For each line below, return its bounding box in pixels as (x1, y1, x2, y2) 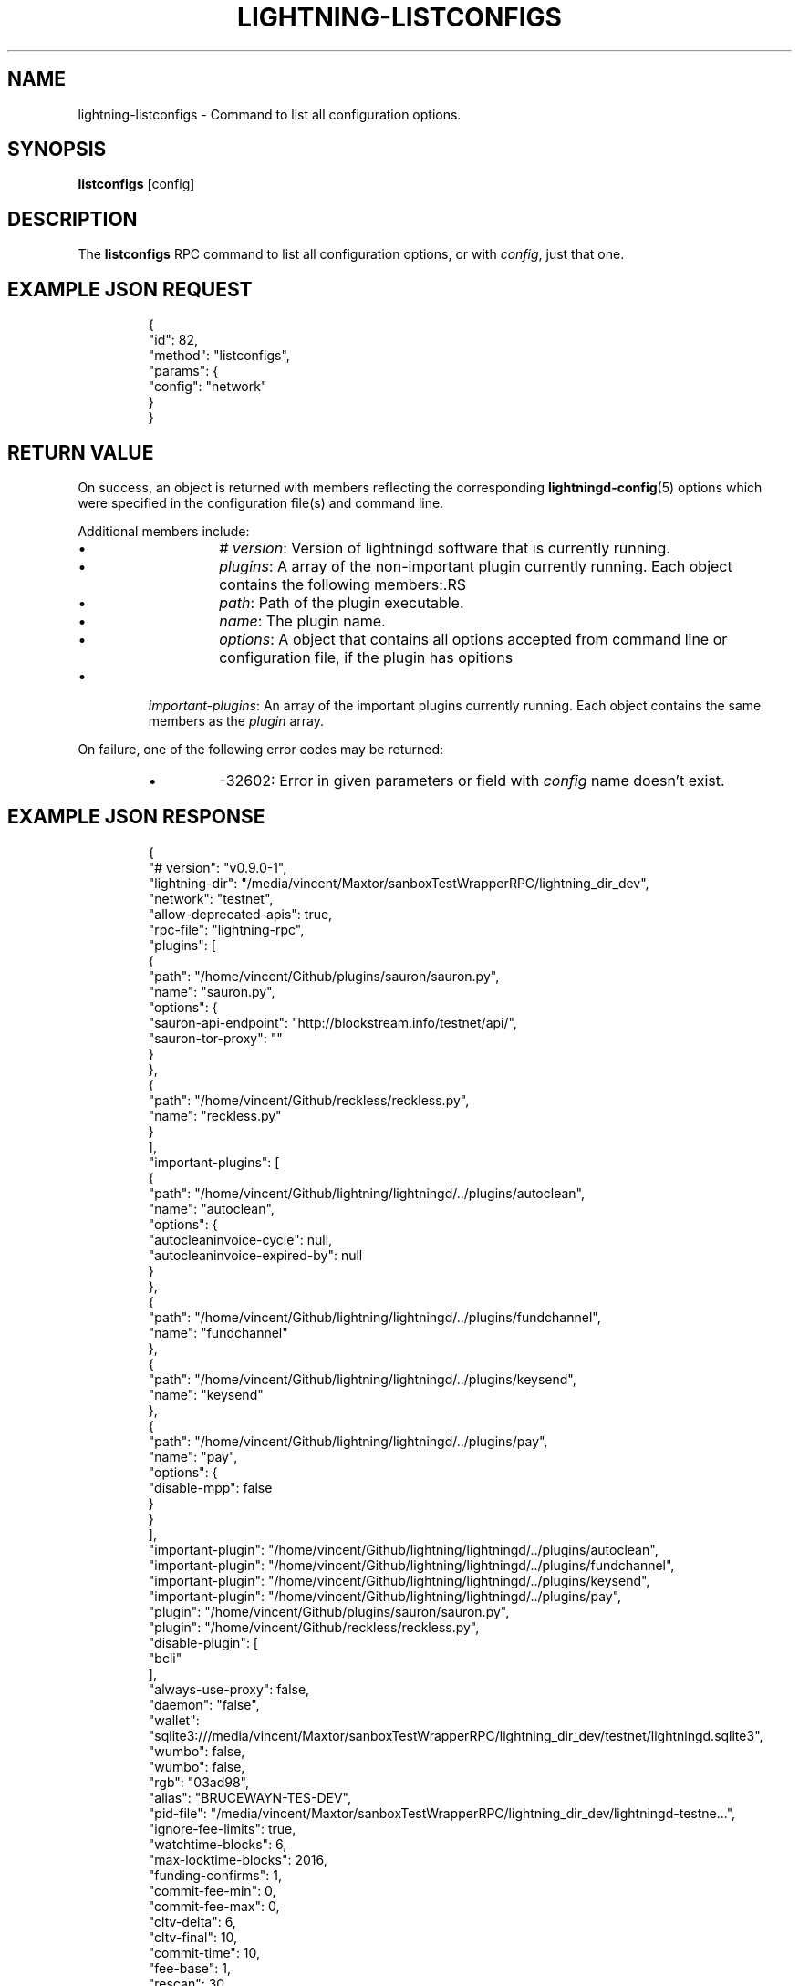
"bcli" (148, 1650, 182, 1666)
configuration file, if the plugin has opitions (219, 647, 514, 667)
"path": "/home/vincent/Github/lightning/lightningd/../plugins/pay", (148, 1433, 548, 1449)
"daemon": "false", (148, 1696, 260, 1712)
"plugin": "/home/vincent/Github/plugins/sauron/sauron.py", (148, 1603, 510, 1619)
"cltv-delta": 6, (148, 1913, 236, 1929)
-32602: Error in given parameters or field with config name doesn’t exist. (219, 771, 725, 790)
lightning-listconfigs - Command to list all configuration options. (78, 106, 462, 122)
